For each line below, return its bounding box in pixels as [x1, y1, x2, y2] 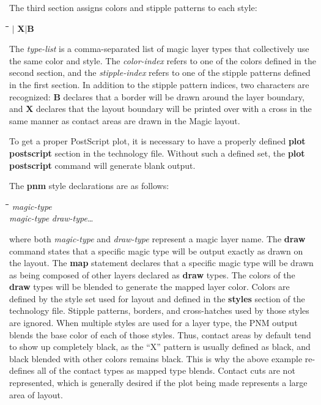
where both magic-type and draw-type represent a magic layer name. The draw [9, 232, 306, 245]
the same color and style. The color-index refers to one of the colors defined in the [9, 54, 316, 67]
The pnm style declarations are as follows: [9, 179, 169, 192]
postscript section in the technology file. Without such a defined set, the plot [9, 146, 305, 159]
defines [9, 364, 35, 377]
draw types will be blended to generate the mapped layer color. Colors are [9, 280, 290, 293]
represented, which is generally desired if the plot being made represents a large [9, 376, 308, 389]
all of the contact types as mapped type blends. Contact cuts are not [37, 364, 295, 377]
